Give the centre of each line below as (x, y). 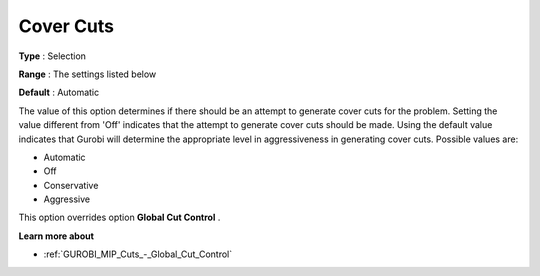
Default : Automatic (59, 92)
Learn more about (56, 236)
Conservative (71, 185)
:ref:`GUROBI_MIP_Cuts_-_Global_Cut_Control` (138, 254)
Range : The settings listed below (87, 74)
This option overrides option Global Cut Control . (119, 217)
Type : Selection (52, 56)
